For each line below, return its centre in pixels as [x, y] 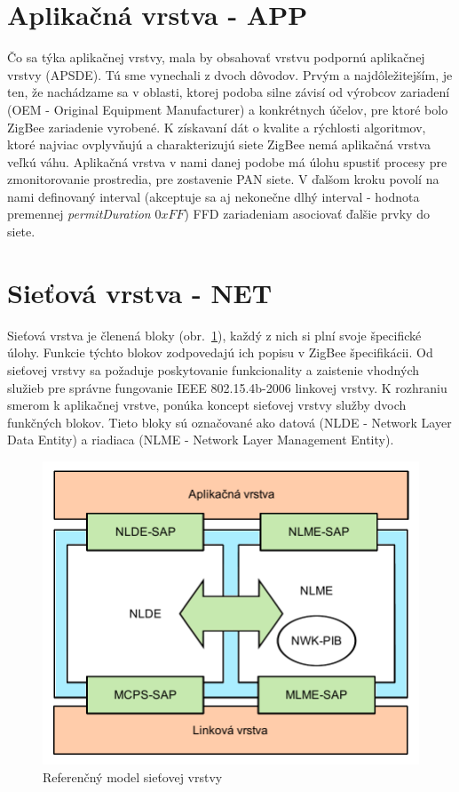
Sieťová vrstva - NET [140, 292]
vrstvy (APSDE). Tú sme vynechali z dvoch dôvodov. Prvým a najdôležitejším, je [230, 74]
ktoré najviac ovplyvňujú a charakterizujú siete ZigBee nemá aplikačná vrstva [219, 144]
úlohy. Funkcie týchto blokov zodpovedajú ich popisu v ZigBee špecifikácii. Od [220, 352]
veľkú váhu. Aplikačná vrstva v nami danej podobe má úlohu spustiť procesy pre [227, 161]
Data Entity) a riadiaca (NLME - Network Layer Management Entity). [201, 440]
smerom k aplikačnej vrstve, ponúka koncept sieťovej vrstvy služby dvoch [207, 405]
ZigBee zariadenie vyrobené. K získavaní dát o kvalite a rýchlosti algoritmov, [217, 127]
